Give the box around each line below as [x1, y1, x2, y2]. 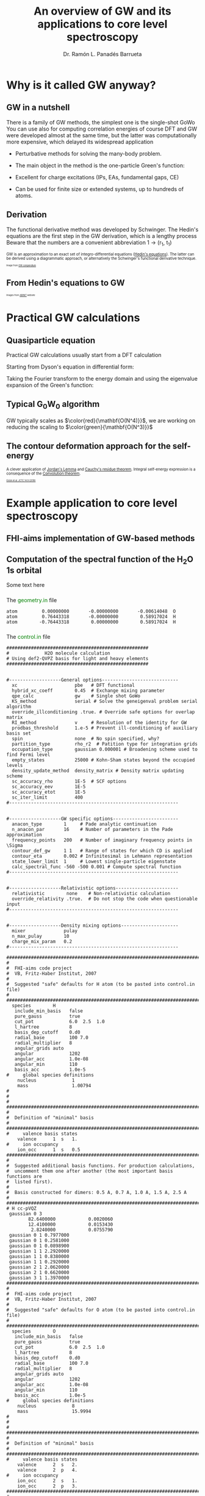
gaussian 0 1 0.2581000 [9, 1237, 70, 1243]
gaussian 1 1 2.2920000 [9, 1248, 70, 1254]
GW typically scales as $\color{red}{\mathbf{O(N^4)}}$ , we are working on [6, 417, 196, 424]
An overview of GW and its [33, 4, 172, 18]
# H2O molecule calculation [6, 650, 111, 656]
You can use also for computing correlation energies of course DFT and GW [6, 125, 197, 132]
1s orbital [6, 565, 42, 575]
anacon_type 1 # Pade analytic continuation [12, 821, 157, 827]
